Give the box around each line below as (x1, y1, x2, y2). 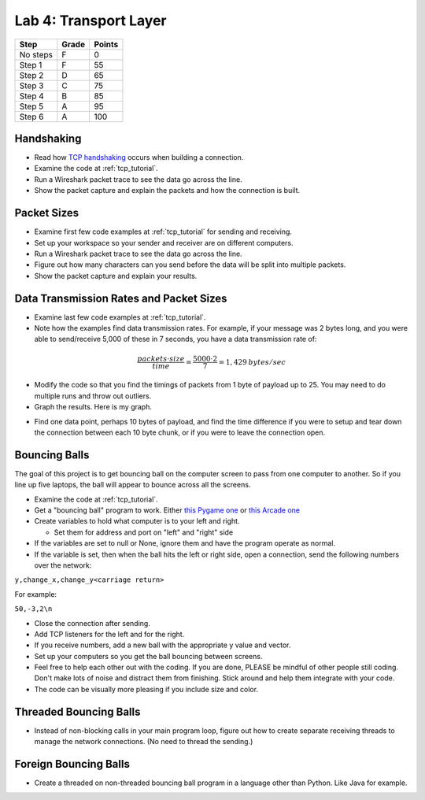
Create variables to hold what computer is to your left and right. (34, 517, 240, 526)
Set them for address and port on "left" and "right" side (54, 528, 234, 537)
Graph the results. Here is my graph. (34, 402, 153, 412)
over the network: (34, 560, 92, 570)
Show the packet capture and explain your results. (34, 271, 198, 280)
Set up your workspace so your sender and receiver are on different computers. (34, 238, 294, 247)
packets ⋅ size (137, 354, 185, 363)
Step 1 (19, 59, 42, 70)
